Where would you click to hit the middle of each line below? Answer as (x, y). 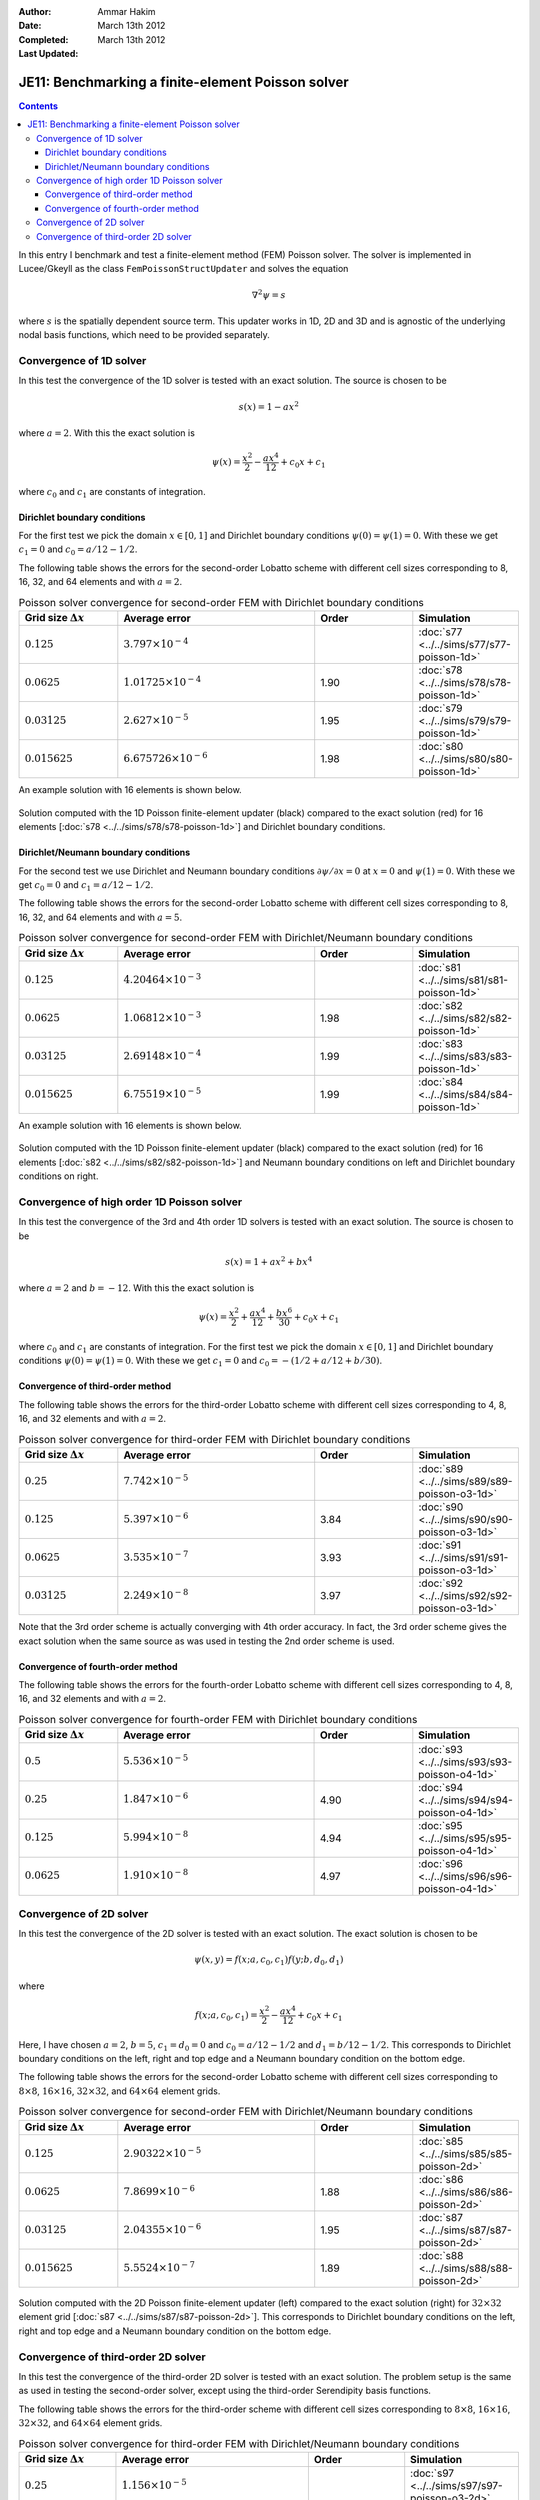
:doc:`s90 (441, 1507)
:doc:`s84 (441, 1082)
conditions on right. (58, 1176)
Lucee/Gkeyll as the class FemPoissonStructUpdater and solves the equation (183, 269)
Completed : (43, 39)
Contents (38, 106)
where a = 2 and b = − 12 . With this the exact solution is (136, 1288)
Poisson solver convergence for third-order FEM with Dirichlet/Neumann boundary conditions (239, 2443)
